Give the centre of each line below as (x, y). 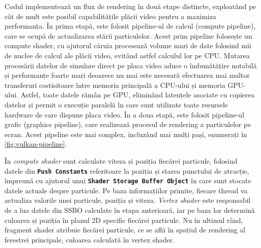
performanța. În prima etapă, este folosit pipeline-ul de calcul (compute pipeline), (130, 26)
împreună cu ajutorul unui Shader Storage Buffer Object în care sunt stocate (128, 180)
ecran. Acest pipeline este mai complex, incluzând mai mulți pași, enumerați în (126, 134)
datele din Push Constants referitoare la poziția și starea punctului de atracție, (127, 170)
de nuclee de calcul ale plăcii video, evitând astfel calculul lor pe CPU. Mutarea (127, 55)
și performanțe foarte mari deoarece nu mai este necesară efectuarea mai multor (127, 75)
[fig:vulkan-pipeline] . (36, 144)
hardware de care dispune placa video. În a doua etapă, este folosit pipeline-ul (124, 114)
